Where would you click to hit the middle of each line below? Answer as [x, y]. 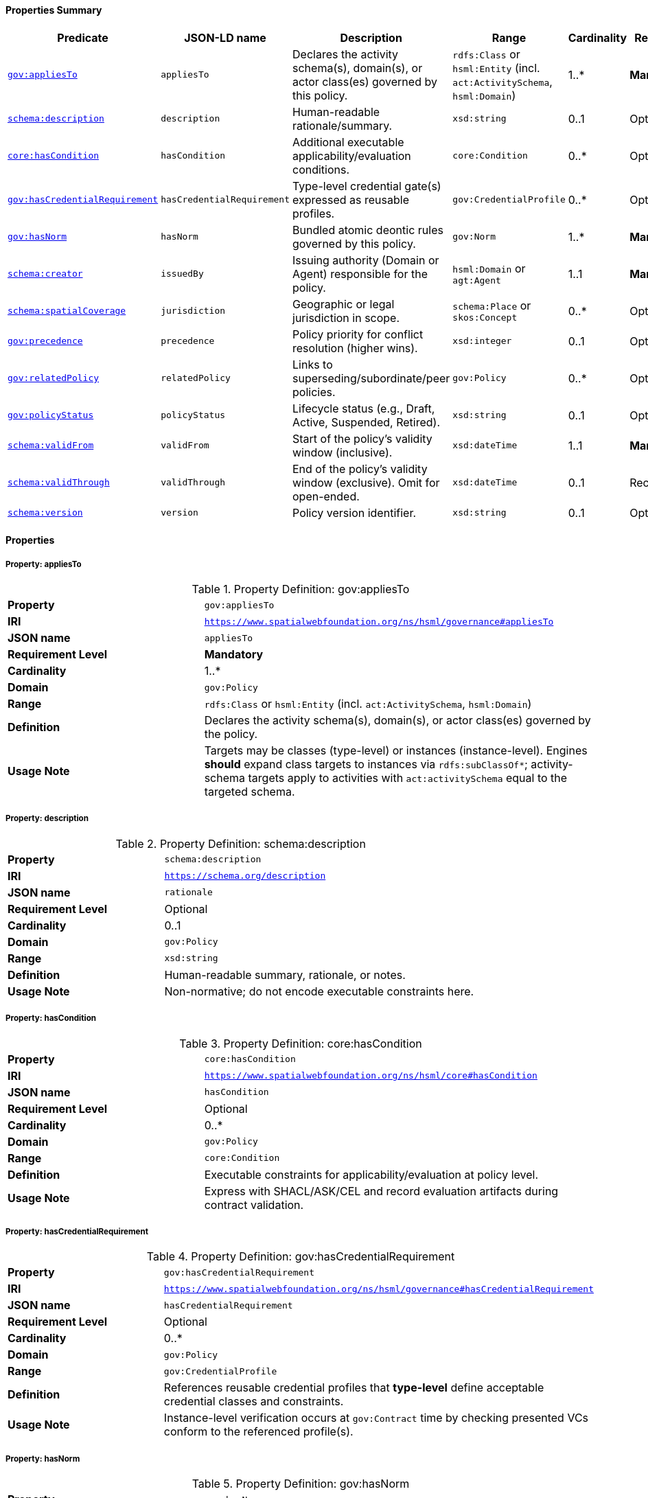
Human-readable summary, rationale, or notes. [285, 975]
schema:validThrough [59, 483]
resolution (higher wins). [355, 348]
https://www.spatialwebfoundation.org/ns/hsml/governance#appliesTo [379, 621]
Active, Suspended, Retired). [367, 422]
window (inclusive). [343, 452]
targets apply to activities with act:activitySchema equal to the [408, 778]
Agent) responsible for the [360, 274]
